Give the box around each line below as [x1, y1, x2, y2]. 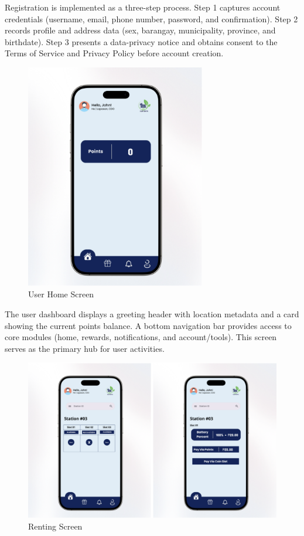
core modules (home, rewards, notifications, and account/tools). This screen [5, 331, 277, 343]
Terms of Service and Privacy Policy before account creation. [5, 47, 224, 59]
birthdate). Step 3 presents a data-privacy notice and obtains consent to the [5, 35, 278, 48]
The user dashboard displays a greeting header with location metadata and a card [5, 308, 299, 320]
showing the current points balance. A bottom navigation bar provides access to [5, 319, 292, 331]
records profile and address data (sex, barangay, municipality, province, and [5, 24, 276, 36]
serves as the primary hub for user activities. [5, 342, 165, 354]
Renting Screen [28, 520, 83, 532]
